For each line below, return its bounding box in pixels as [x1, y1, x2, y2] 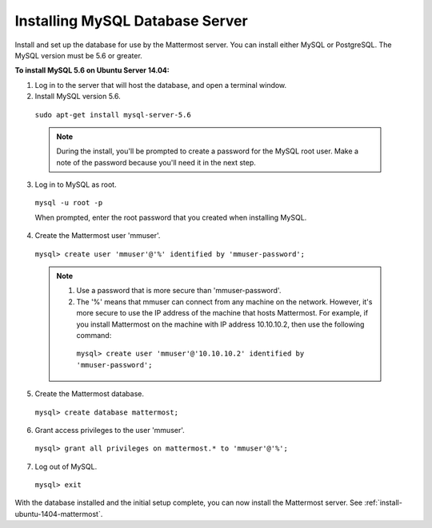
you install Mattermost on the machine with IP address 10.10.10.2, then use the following [76, 320, 365, 329]
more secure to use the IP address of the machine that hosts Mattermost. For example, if [76, 308, 368, 318]
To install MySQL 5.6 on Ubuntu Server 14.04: [14, 66, 170, 75]
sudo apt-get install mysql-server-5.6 [34, 110, 191, 119]
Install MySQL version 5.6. [34, 92, 122, 101]
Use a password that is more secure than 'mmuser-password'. [76, 286, 282, 296]
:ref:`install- [364, 498, 403, 507]
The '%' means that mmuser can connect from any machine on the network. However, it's [76, 296, 373, 307]
